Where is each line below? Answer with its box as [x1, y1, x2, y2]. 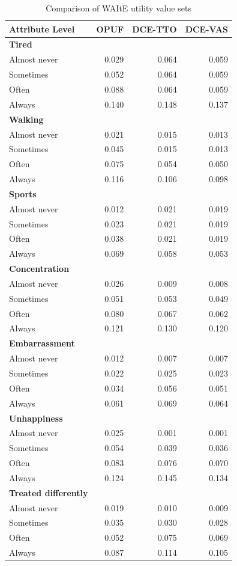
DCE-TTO [132, 22, 177, 35]
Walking [9, 112, 44, 125]
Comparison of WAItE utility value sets [46, 2, 191, 14]
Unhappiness [9, 411, 63, 424]
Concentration [9, 262, 70, 275]
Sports [9, 187, 37, 200]
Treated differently [9, 486, 88, 499]
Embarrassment [9, 337, 75, 349]
